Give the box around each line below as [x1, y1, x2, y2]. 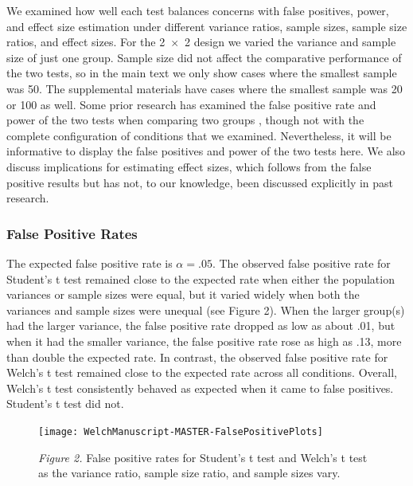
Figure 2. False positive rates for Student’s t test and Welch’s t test [38, 449, 368, 465]
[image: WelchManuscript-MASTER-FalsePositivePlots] [38, 425, 323, 437]
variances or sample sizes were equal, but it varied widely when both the [6, 286, 360, 303]
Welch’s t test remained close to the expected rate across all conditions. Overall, [6, 364, 397, 381]
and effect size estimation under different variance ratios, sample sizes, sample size [6, 18, 407, 34]
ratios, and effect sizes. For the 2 [6, 33, 166, 50]
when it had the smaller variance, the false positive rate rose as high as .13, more [6, 332, 402, 349]
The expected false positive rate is [6, 254, 173, 271]
